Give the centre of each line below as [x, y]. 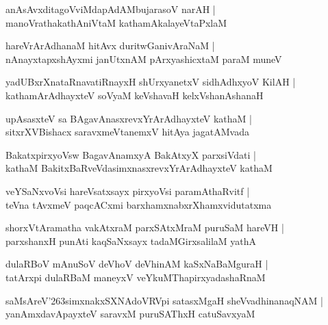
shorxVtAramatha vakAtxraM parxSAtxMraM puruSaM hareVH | [145, 227]
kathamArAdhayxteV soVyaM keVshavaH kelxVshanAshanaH [135, 95]
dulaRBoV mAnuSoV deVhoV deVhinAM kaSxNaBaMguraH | [137, 264]
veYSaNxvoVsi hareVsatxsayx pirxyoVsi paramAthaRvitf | [128, 191]
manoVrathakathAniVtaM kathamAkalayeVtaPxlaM [116, 22]
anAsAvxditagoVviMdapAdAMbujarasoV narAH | [111, 9]
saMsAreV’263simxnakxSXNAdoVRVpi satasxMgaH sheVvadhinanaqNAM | [164, 300]
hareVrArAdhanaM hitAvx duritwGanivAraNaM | [110, 45]
